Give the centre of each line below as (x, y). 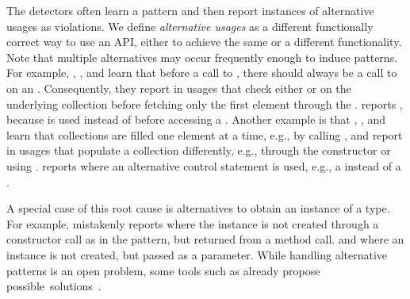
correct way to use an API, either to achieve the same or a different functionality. (204, 42)
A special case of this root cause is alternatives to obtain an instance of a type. (198, 208)
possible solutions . (54, 286)
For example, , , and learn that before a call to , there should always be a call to (202, 73)
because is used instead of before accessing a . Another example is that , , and (196, 119)
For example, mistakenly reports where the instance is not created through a (193, 223)
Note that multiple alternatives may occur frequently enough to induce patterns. (202, 57)
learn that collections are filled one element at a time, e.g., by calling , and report (205, 134)
